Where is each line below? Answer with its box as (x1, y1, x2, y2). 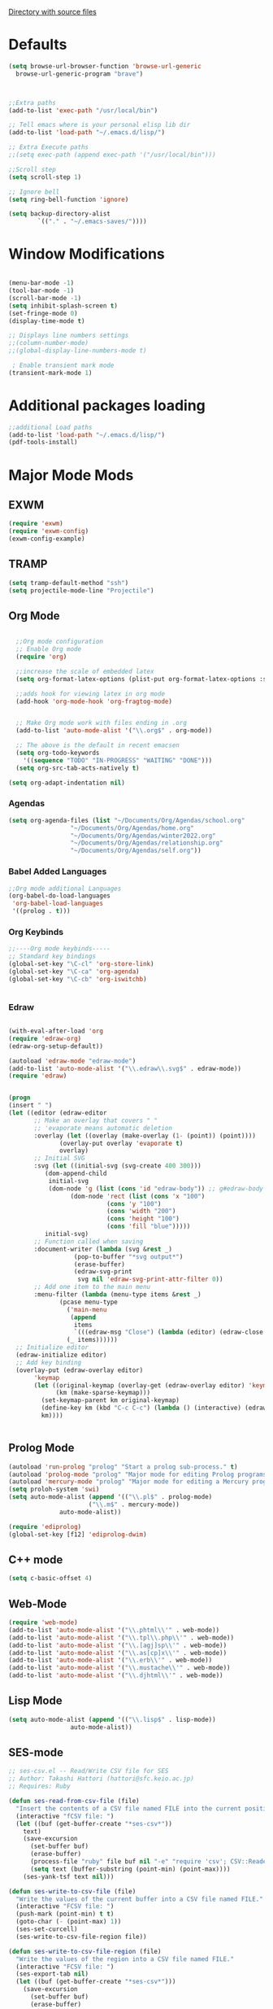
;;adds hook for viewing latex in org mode (15, 689, 165, 698)
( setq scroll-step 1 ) (8, 173, 82, 181)
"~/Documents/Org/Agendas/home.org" (70, 823, 195, 832)
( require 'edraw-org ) (8, 1034, 82, 1042)
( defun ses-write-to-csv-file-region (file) (8, 1947, 162, 1955)
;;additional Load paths (8, 423, 93, 431)
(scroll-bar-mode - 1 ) (8, 294, 82, 302)
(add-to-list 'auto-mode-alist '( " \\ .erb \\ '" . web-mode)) (8, 1656, 213, 1665)
